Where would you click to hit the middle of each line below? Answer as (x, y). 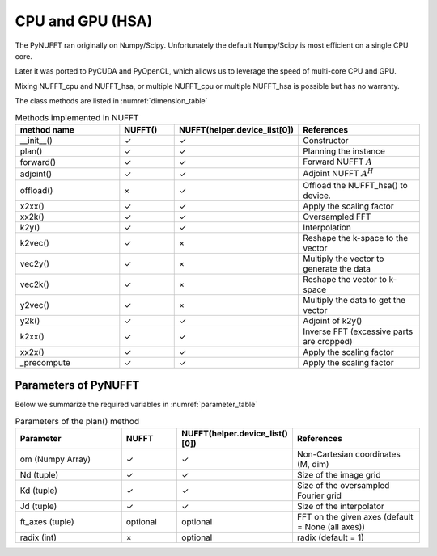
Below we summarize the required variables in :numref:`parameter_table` (136, 405)
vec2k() (35, 284)
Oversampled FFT (337, 217)
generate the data (337, 268)
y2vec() (35, 305)
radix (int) (38, 537)
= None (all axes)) (331, 527)
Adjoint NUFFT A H (338, 173)
